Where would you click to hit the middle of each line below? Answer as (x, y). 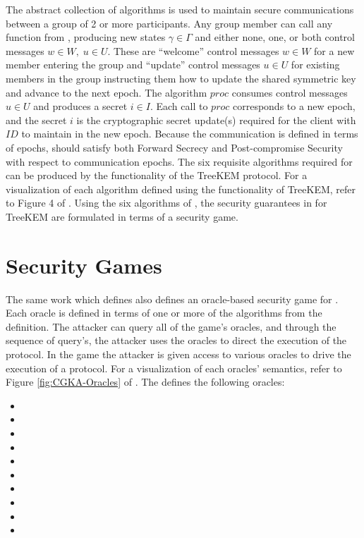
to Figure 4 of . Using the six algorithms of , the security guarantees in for (166, 203)
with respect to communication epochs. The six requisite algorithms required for (179, 161)
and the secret (36, 120)
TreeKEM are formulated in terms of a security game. (122, 216)
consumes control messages (290, 92)
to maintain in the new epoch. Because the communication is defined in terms (190, 134)
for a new (334, 50)
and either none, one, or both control (275, 37)
